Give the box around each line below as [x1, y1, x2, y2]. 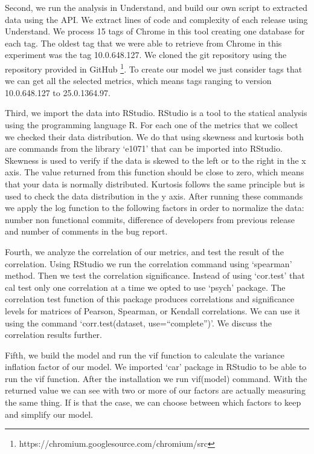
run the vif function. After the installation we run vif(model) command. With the [5, 372, 307, 384]
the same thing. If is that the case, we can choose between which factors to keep [5, 396, 301, 409]
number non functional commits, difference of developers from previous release [5, 213, 295, 225]
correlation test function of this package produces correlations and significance [5, 293, 295, 305]
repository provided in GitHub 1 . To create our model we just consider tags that [5, 60, 303, 75]
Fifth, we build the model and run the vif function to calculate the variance [5, 348, 285, 361]
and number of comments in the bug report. [5, 225, 168, 238]
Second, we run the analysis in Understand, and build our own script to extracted [5, 1, 308, 13]
